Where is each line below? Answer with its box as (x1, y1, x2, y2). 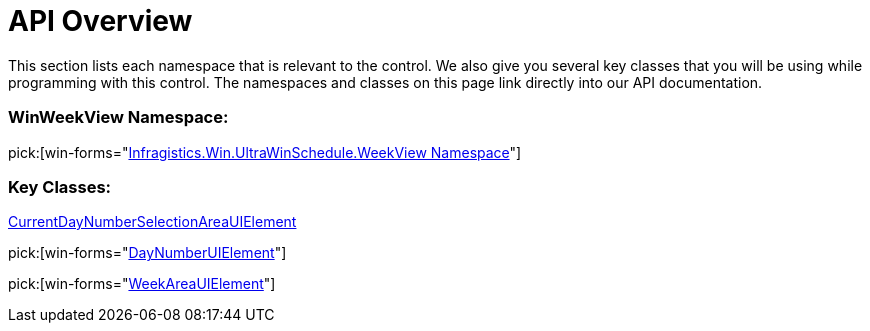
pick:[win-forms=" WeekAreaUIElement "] (8, 275, 276, 293)
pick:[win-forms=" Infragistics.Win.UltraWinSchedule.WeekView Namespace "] (8, 143, 522, 161)
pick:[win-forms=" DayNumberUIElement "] (8, 244, 287, 262)
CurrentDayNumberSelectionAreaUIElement (8, 213, 297, 231)
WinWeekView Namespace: (8, 107, 229, 128)
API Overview (8, 4, 193, 38)
